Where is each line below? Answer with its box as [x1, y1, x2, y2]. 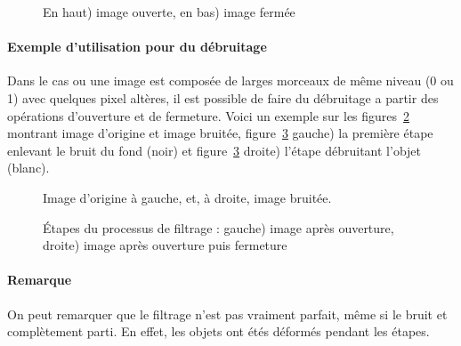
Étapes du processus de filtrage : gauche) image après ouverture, [43, 218, 394, 237]
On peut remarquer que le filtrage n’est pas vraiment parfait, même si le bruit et [7, 304, 448, 323]
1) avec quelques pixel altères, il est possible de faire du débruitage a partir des [7, 88, 439, 107]
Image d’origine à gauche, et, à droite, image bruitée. [43, 188, 332, 206]
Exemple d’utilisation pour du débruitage [7, 37, 267, 56]
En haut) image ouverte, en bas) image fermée [43, 3, 295, 20]
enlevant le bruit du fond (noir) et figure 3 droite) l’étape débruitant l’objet [7, 141, 422, 159]
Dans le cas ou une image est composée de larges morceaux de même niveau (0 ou [7, 71, 454, 90]
